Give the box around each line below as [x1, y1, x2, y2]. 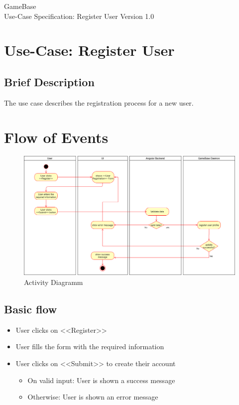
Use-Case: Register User [4, 40, 175, 60]
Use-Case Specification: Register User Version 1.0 [4, 10, 154, 21]
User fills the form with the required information [15, 341, 164, 352]
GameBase [4, 1, 36, 11]
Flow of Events [4, 127, 109, 147]
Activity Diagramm [24, 276, 83, 287]
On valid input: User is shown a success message [27, 375, 175, 385]
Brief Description [4, 74, 95, 89]
